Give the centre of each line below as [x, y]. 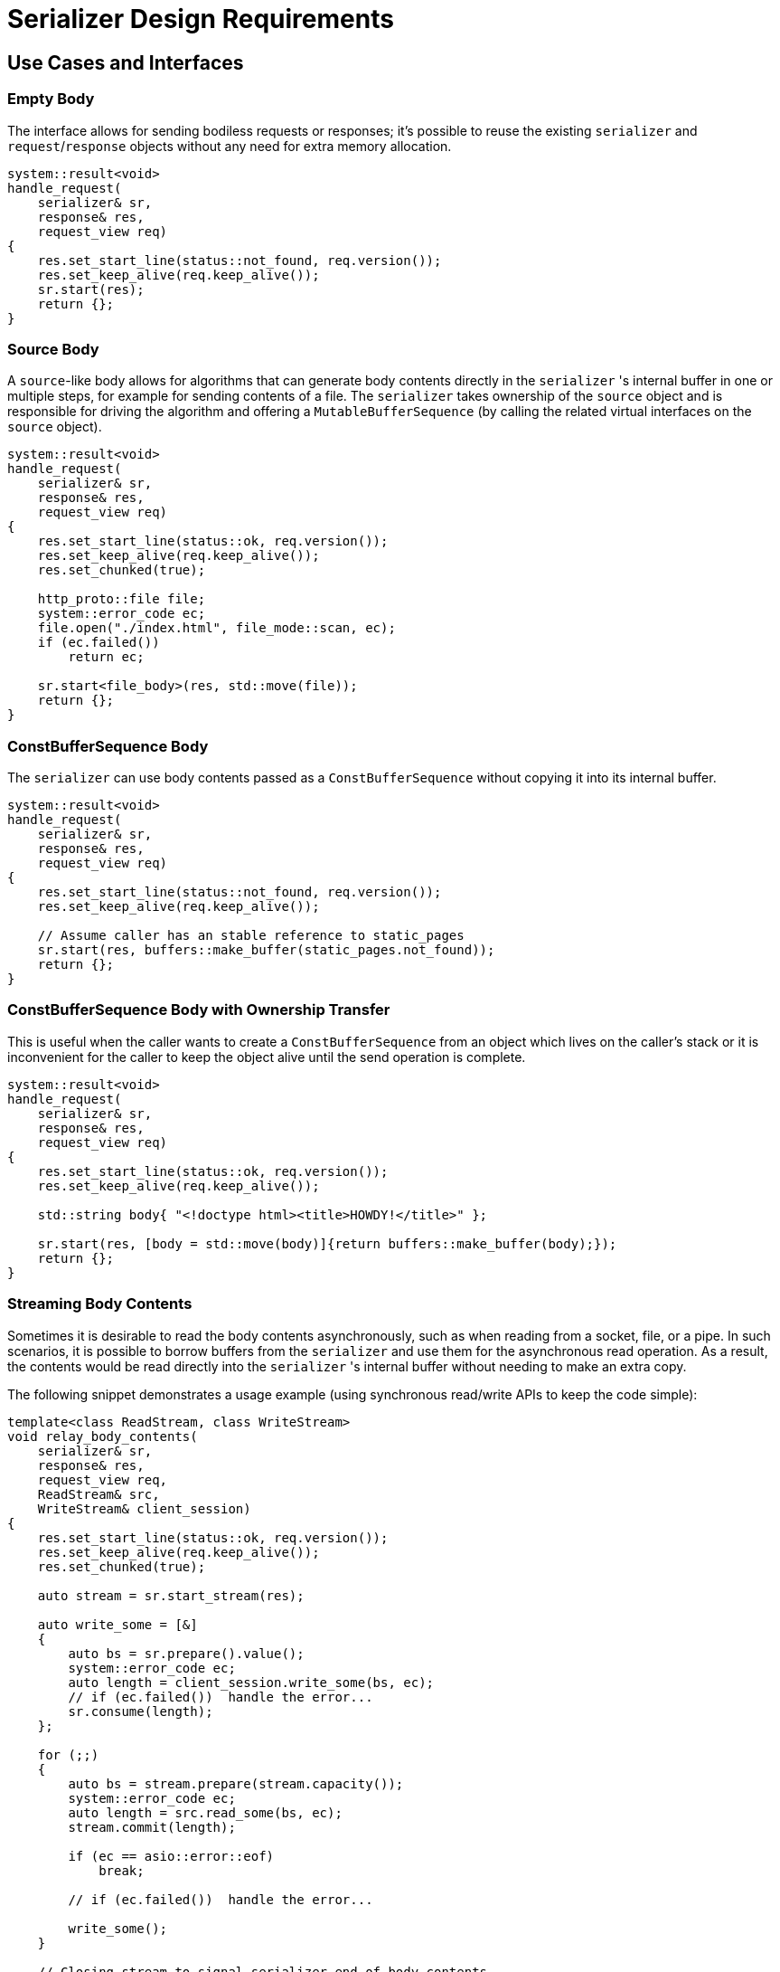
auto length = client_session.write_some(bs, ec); [251, 1682]
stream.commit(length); [152, 1827]
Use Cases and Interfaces [126, 62]
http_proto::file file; [122, 599]
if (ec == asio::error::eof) [171, 1856]
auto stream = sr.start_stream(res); [171, 1595]
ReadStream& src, [99, 1494]
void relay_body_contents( [103, 1436]
